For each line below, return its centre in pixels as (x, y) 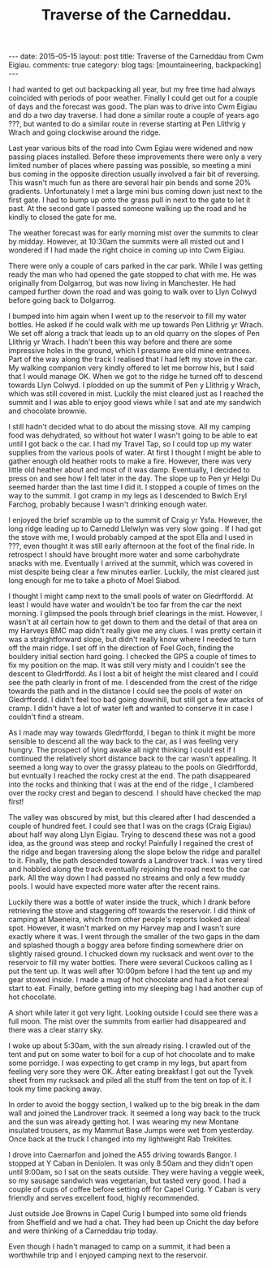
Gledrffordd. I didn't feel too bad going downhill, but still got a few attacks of (136, 700)
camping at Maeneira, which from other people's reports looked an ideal (129, 920)
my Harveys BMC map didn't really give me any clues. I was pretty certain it (135, 631)
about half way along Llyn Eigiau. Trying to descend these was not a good (132, 835)
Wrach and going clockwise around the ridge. (84, 132)
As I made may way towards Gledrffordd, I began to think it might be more (132, 733)
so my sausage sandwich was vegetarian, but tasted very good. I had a (127, 1181)
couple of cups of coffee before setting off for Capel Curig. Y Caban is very (135, 1189)
